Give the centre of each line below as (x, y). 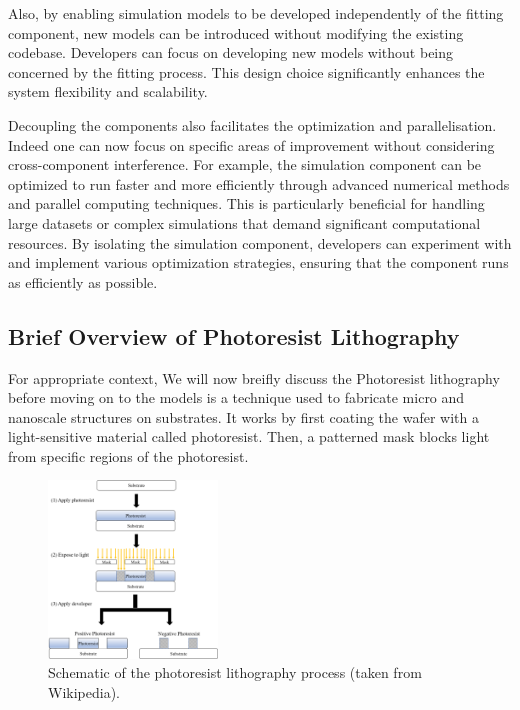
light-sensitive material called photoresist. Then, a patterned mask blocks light (249, 436)
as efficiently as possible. (83, 281)
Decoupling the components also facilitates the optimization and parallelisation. (252, 124)
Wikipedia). (84, 691)
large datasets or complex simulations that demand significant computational (244, 222)
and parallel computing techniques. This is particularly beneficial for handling (246, 203)
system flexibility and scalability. (108, 91)
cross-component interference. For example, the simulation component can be (245, 164)
